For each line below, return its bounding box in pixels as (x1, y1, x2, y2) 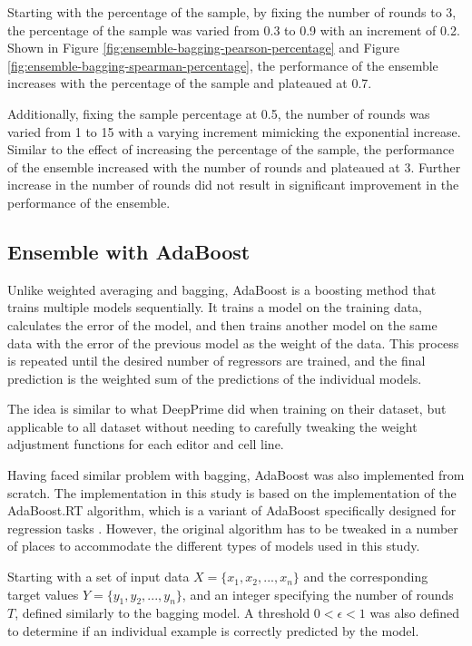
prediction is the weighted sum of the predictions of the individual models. (7, 368, 422, 387)
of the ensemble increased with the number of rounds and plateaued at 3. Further (7, 157, 461, 176)
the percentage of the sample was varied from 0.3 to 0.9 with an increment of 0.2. (7, 20, 460, 39)
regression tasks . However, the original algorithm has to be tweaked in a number (7, 518, 458, 537)
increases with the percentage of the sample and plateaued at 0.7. (7, 73, 372, 93)
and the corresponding (303, 567, 428, 586)
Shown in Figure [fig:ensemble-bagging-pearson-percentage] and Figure (7, 38, 400, 57)
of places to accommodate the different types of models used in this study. (7, 536, 420, 555)
